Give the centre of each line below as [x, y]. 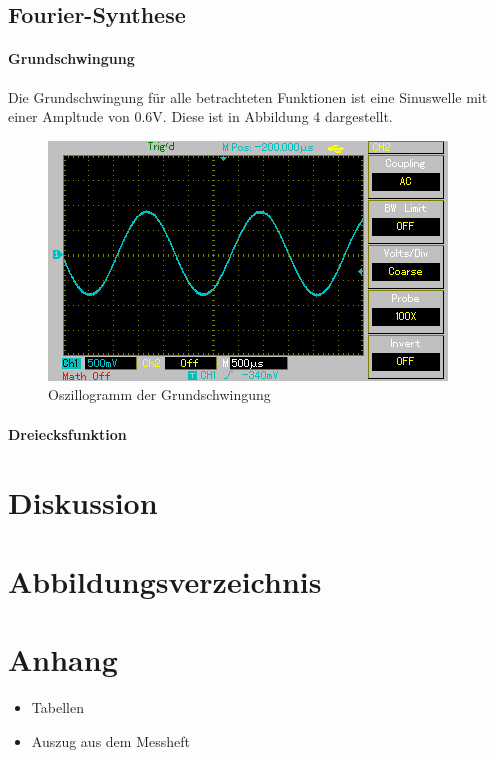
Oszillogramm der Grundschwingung [159, 394]
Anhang [63, 659]
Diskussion [83, 502]
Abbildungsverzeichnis [165, 580]
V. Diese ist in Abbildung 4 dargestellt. [272, 116]
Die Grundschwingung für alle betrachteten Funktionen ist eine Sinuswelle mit [248, 96]
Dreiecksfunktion [67, 433]
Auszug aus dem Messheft [110, 740]
